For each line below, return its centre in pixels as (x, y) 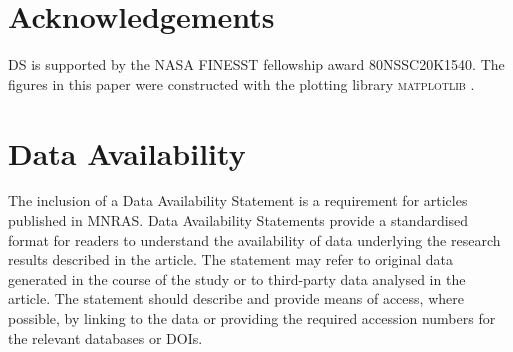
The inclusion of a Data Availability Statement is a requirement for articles (238, 200)
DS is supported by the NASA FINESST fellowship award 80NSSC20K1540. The (256, 64)
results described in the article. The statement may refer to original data (231, 259)
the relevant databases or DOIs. (105, 337)
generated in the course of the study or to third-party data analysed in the (237, 278)
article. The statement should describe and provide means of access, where (236, 298)
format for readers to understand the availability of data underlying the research (254, 239)
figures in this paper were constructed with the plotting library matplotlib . (241, 83)
